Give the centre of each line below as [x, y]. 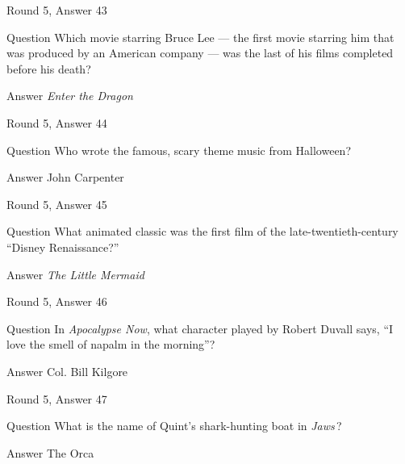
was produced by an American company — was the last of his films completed [200, 53]
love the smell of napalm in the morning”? [111, 344]
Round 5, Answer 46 [57, 301]
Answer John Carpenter [65, 177]
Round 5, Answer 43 [57, 10]
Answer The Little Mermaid [75, 274]
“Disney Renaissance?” [63, 247]
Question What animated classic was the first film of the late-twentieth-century [202, 231]
